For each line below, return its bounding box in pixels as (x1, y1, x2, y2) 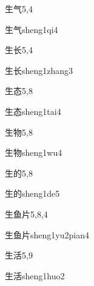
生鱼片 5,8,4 (5, 207, 48, 220)
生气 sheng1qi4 (5, 23, 58, 35)
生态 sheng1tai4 (5, 105, 61, 117)
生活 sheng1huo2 (5, 269, 65, 282)
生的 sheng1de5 (5, 187, 60, 200)
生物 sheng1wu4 (5, 146, 62, 159)
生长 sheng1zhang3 (5, 64, 73, 76)
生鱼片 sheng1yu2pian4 (5, 228, 89, 241)
